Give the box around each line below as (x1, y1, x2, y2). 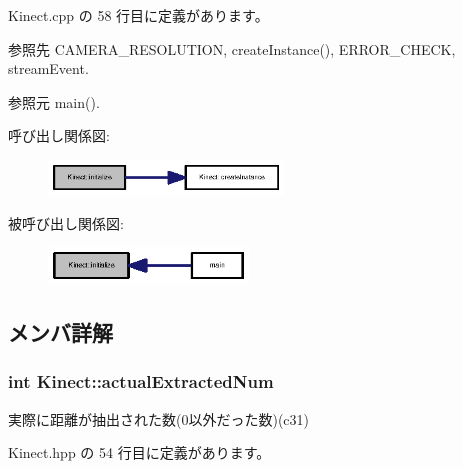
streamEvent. (8, 58, 89, 79)
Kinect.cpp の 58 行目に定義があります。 (8, 5, 269, 25)
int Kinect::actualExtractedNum (8, 369, 274, 394)
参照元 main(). (8, 91, 100, 112)
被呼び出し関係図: (8, 212, 124, 233)
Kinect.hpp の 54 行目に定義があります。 (8, 442, 271, 463)
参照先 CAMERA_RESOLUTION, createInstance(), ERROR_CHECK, (8, 38, 456, 59)
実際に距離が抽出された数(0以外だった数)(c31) (8, 408, 309, 429)
